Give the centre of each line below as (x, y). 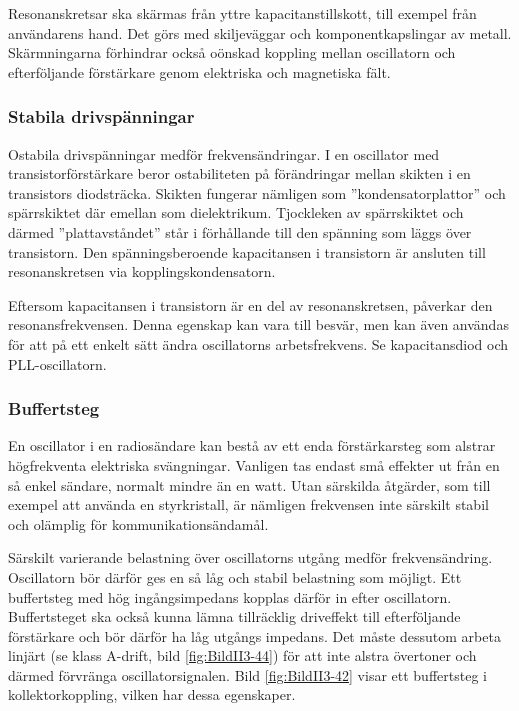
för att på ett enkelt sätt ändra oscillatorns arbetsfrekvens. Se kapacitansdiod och (258, 343)
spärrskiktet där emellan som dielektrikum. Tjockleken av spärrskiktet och (236, 212)
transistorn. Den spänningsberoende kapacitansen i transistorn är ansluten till (247, 251)
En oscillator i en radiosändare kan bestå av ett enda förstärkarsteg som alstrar (252, 445)
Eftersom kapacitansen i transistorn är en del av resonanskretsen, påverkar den (250, 304)
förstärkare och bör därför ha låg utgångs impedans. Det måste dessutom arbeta (254, 635)
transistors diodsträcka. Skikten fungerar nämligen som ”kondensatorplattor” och (257, 192)
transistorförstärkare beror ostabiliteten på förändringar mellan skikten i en (239, 173)
